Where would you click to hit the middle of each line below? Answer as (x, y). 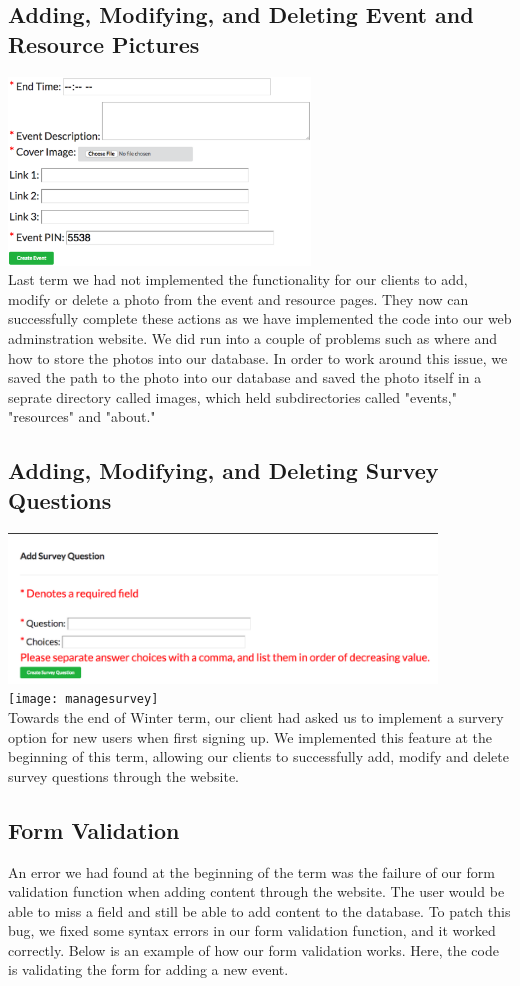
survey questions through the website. (123, 775)
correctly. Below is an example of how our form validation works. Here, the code (253, 949)
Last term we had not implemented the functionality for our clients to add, (238, 279)
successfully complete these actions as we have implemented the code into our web (260, 318)
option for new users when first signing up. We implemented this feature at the (250, 736)
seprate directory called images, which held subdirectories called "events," (232, 396)
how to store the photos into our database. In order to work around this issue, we (258, 357)
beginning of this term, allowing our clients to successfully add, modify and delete (258, 756)
